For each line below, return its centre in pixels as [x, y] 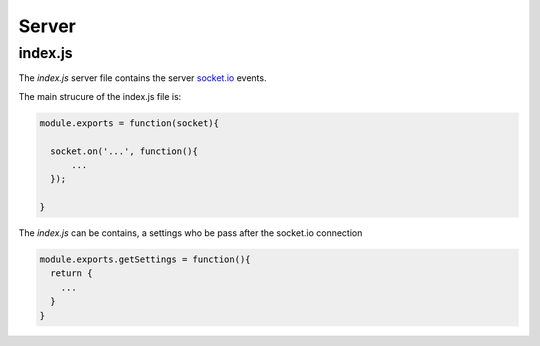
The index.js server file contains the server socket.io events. [142, 78]
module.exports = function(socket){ [129, 123]
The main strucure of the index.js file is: [100, 96]
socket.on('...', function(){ [124, 151]
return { [71, 273]
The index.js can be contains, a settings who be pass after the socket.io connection [190, 233]
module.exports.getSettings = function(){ [145, 259]
